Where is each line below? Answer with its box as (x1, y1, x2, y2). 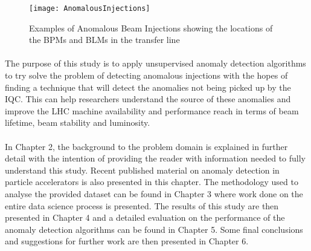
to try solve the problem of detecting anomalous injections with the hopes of (5, 69, 288, 82)
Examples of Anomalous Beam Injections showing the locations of (29, 21, 273, 34)
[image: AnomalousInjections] (29, 4, 150, 13)
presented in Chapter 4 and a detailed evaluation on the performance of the (5, 211, 285, 224)
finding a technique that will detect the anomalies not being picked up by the (5, 80, 291, 93)
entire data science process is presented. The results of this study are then (5, 199, 279, 212)
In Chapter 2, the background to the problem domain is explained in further (5, 140, 288, 152)
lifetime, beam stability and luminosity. (5, 116, 150, 129)
